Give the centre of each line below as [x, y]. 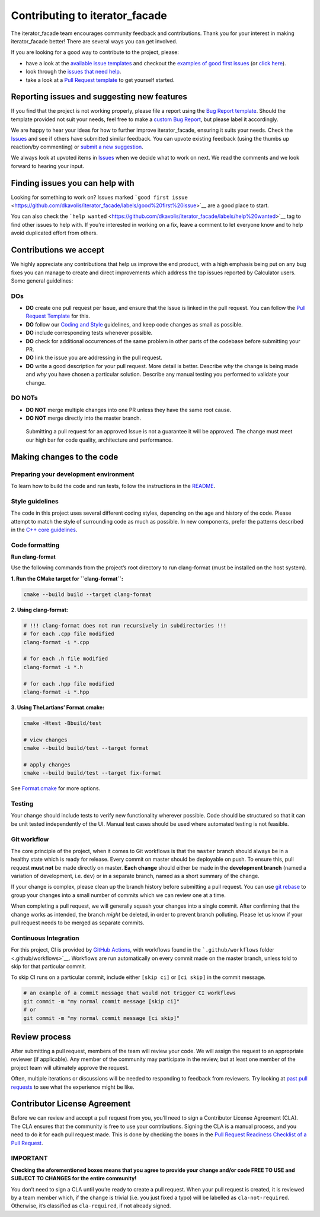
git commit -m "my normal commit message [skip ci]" [102, 1001]
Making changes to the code [65, 457]
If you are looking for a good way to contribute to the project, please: [95, 52]
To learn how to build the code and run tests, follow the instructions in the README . [113, 486]
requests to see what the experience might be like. [73, 1087]
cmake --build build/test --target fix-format [92, 773]
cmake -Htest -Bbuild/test [63, 723]
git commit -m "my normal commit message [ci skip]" [102, 1018]
